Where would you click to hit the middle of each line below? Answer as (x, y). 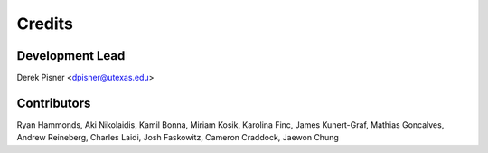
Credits (45, 24)
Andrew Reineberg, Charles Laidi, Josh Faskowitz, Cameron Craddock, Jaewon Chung (178, 138)
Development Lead (71, 56)
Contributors (54, 103)
